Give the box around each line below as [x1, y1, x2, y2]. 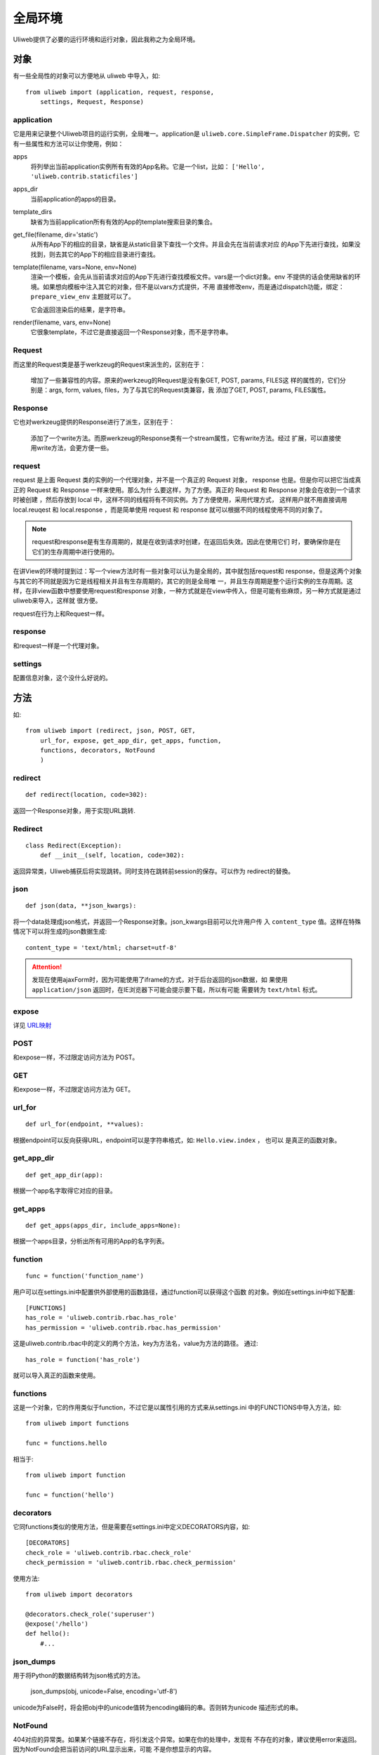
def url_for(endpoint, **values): [25, 1120, 144, 1128]
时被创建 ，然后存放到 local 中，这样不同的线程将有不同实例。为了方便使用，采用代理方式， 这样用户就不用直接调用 [13, 496, 347, 504]
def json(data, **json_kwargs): [25, 902, 137, 910]
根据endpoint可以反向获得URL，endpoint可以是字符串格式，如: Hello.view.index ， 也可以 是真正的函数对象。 [13, 1136, 341, 1144]
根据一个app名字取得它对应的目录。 [13, 1186, 117, 1195]
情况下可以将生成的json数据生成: [13, 927, 107, 936]
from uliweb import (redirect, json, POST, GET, [25, 727, 196, 735]
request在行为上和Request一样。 [13, 609, 109, 618]
